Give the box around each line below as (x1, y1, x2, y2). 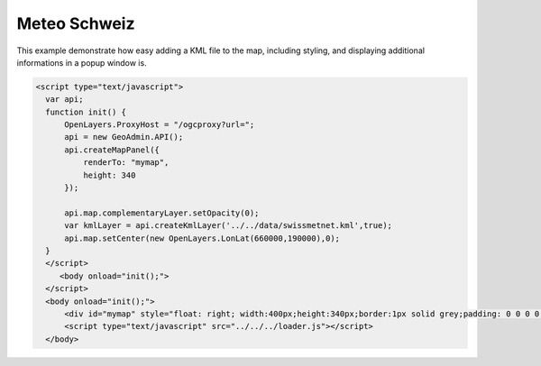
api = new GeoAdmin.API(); (64, 132, 184, 142)
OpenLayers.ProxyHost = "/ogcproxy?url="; (64, 120, 255, 130)
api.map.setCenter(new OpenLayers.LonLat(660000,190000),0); (64, 233, 341, 243)
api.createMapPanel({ (64, 144, 160, 155)
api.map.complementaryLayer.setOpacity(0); (64, 207, 260, 218)
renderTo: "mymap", (82, 158, 170, 168)
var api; (45, 95, 84, 105)
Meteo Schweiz (16, 14, 135, 33)
